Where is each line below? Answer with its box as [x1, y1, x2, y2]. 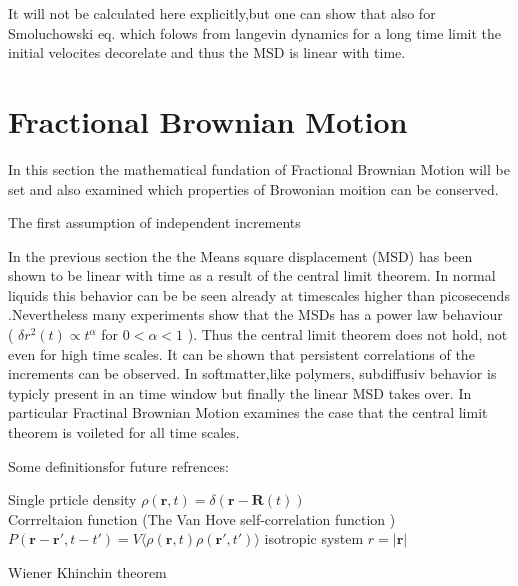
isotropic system [264, 528, 364, 549]
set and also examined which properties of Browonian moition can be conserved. [8, 178, 499, 199]
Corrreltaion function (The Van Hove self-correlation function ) [8, 508, 396, 529]
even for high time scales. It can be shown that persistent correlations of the [8, 343, 475, 364]
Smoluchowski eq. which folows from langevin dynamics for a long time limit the [8, 22, 502, 43]
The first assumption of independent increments [8, 212, 301, 233]
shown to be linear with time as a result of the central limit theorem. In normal [8, 265, 496, 286]
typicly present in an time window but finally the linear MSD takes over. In [8, 382, 472, 403]
